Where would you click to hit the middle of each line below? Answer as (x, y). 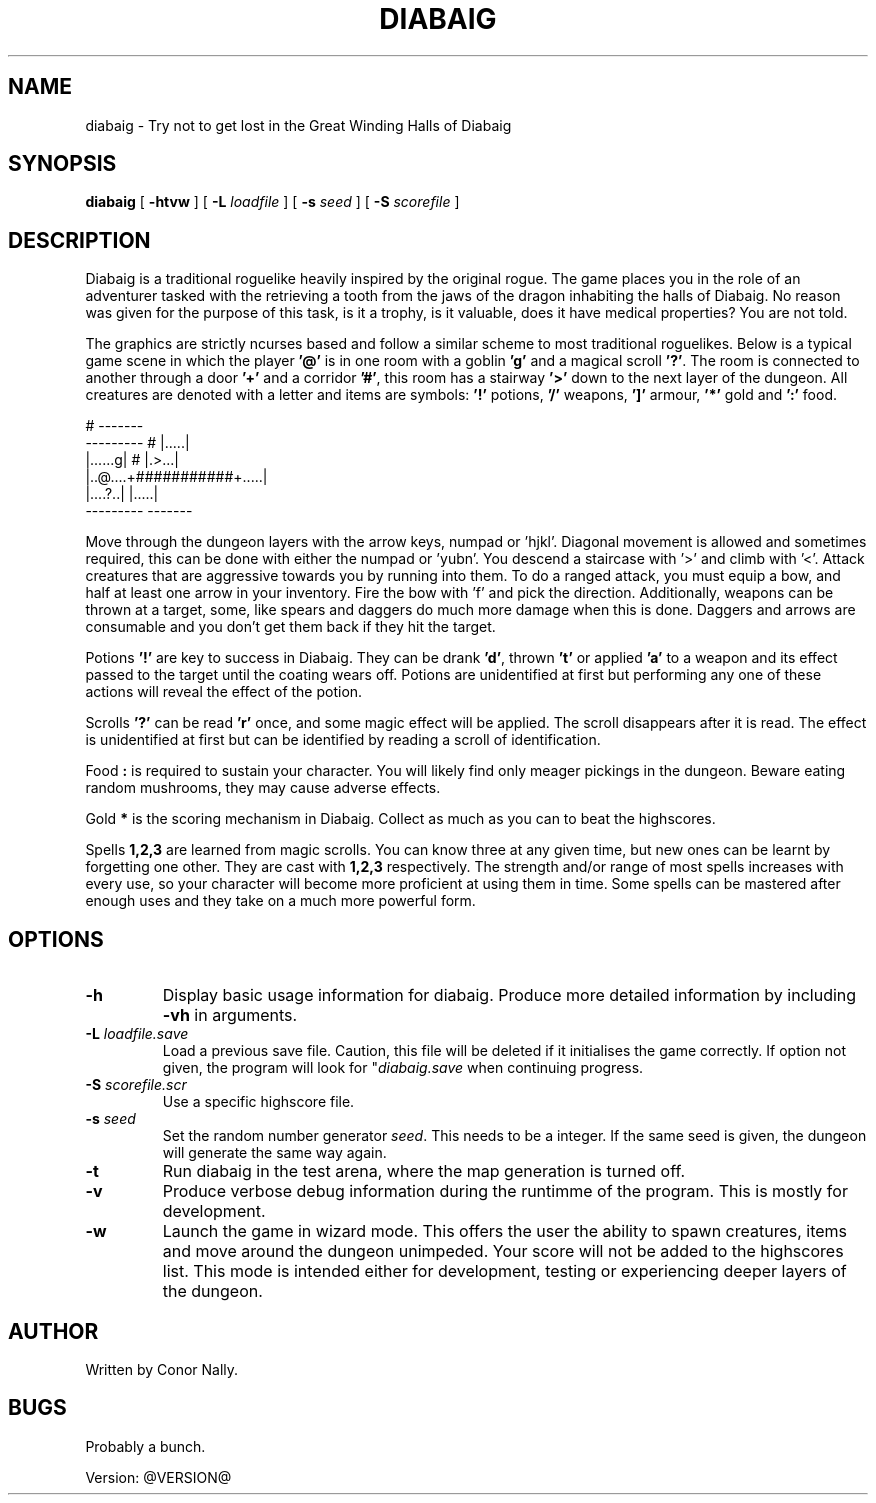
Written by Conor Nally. (162, 1369)
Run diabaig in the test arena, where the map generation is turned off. (424, 1171)
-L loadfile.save (137, 1034)
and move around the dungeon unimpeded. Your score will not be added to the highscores (503, 1251)
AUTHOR (53, 1331)
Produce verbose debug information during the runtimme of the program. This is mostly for (505, 1191)
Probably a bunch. (145, 1446)
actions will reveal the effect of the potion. (224, 692)
